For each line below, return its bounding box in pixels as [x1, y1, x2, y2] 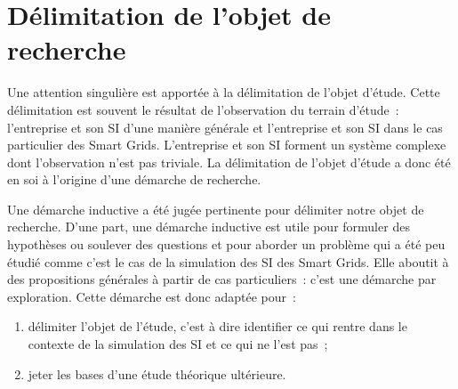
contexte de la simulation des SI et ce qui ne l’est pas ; [28, 335, 328, 353]
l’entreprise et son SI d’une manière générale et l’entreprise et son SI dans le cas [7, 118, 443, 136]
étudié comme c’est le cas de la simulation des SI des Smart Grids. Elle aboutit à [7, 252, 449, 271]
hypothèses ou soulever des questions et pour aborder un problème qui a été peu [7, 235, 446, 254]
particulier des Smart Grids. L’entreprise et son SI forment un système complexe [7, 135, 446, 154]
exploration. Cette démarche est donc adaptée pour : [7, 287, 296, 305]
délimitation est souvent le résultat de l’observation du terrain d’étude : [7, 100, 399, 118]
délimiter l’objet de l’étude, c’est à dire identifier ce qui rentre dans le [28, 317, 407, 336]
